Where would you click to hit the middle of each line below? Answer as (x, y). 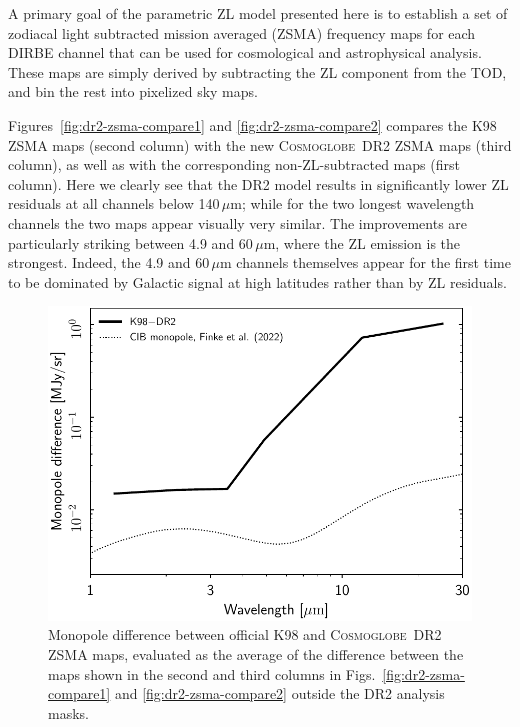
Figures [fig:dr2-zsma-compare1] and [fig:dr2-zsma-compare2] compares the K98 (252, 124)
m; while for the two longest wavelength (352, 203)
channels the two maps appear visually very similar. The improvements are (238, 222)
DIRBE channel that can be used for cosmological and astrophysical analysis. (245, 52)
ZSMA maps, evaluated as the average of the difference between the (256, 654)
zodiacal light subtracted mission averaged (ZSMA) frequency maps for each (242, 32)
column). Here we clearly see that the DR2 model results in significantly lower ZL (258, 183)
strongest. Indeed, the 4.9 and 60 (109, 262)
